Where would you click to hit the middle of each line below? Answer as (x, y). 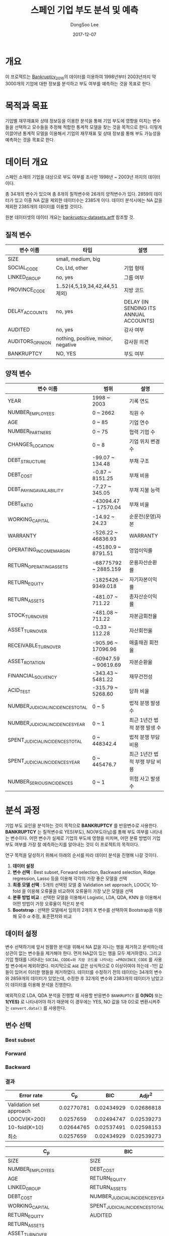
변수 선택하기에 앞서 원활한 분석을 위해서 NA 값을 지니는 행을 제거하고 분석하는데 (84, 947)
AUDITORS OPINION (29, 341)
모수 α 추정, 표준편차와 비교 (45, 916)
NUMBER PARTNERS (29, 432)
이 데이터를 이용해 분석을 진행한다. (39, 984)
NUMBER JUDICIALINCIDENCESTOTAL (48, 707)
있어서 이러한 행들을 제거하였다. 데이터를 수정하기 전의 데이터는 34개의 (84, 972)
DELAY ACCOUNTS (28, 311)
